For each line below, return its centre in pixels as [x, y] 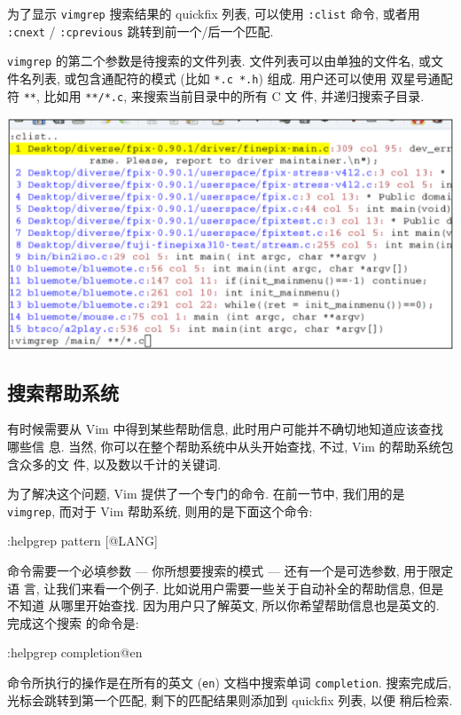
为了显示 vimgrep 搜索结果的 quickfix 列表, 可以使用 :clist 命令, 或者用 [214, 13]
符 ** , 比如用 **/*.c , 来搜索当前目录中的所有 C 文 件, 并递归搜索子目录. [216, 95]
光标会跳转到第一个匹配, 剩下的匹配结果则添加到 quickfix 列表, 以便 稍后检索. [230, 699]
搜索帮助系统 [63, 392]
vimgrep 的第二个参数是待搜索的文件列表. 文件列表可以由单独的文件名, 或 [219, 61]
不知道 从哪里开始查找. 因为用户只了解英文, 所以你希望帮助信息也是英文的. [223, 605]
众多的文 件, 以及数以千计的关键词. [120, 464]
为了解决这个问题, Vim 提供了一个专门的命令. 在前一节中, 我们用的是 [206, 494]
